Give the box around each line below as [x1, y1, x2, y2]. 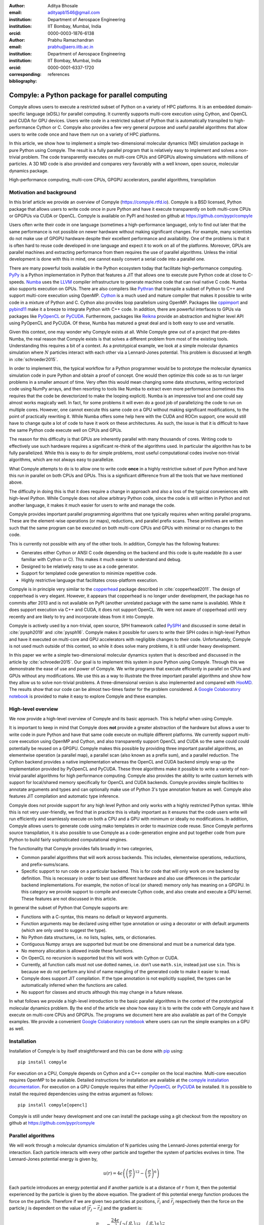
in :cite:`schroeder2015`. [9, 356, 58, 362]
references [47, 71, 70, 77]
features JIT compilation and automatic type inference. [9, 793, 120, 799]
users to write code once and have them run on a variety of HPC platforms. [9, 131, 161, 137]
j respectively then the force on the [173, 1198, 244, 1205]
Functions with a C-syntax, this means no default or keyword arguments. [21, 914, 168, 920]
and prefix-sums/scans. [21, 861, 69, 867]
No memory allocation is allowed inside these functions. [21, 948, 134, 954]
